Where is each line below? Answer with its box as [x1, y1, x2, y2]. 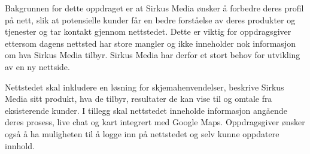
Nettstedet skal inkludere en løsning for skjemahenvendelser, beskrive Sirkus [5, 80, 284, 93]
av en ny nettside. [5, 60, 70, 73]
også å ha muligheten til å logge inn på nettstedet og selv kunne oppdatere [5, 127, 279, 140]
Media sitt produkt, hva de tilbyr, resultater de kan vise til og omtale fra [5, 92, 272, 105]
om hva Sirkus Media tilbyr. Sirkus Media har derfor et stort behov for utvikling [5, 49, 300, 61]
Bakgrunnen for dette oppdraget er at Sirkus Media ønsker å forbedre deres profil [5, 2, 304, 14]
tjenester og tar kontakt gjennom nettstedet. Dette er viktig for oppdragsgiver [5, 25, 291, 38]
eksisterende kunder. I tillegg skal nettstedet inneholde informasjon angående [5, 104, 287, 116]
